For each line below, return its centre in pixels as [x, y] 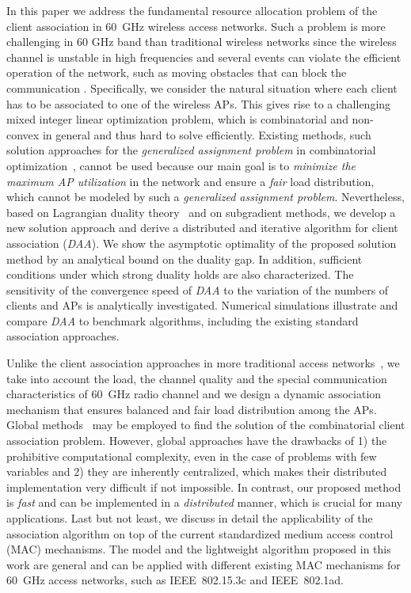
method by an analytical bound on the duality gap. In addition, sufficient [185, 258]
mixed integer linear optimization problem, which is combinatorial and [177, 119]
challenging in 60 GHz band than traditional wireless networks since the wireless [202, 42]
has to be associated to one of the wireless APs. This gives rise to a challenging [199, 103]
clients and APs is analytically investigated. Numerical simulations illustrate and [202, 305]
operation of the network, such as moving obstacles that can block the [177, 72]
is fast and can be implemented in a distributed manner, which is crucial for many [205, 502]
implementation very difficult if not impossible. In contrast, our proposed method [204, 487]
